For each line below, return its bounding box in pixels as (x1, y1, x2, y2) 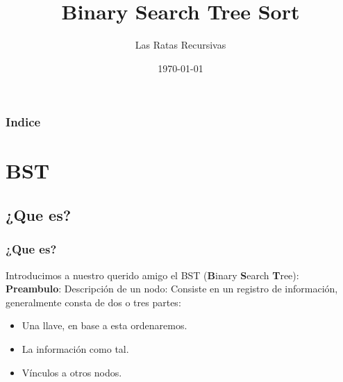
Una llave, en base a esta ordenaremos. (22, 318, 187, 333)
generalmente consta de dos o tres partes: (6, 294, 181, 309)
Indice (6, 113, 41, 131)
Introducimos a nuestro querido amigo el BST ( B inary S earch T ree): (6, 267, 299, 282)
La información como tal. (22, 341, 129, 356)
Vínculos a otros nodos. (22, 365, 122, 379)
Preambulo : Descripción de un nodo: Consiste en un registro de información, (6, 281, 338, 296)
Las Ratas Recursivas (135, 38, 226, 52)
